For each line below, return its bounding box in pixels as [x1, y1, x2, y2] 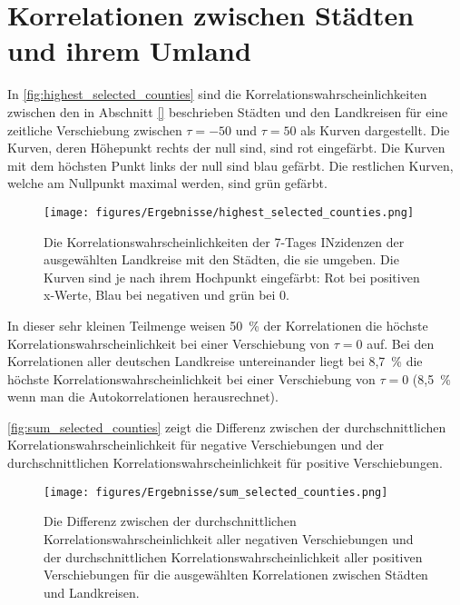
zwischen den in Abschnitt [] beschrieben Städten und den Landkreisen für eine [7, 102, 448, 121]
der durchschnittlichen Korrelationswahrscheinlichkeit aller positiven [44, 547, 423, 566]
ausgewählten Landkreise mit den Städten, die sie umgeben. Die [44, 250, 399, 269]
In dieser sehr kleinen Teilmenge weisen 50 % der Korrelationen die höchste [7, 315, 428, 334]
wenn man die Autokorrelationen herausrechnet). [7, 387, 279, 406]
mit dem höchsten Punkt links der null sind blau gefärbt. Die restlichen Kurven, [7, 155, 454, 174]
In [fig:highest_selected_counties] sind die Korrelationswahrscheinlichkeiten [7, 84, 427, 104]
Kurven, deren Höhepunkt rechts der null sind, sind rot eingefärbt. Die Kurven [7, 138, 445, 157]
